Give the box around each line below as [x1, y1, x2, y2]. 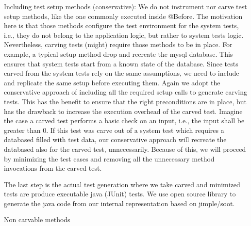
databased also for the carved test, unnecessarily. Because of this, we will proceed [4, 144, 246, 154]
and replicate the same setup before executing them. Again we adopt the [4, 77, 220, 87]
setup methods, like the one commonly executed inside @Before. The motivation [4, 11, 243, 21]
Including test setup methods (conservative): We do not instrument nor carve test [4, 1, 247, 11]
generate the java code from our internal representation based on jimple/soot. [4, 198, 235, 208]
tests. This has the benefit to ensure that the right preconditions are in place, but [4, 96, 247, 106]
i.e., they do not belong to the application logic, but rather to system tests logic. [4, 30, 244, 40]
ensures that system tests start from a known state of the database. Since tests [4, 58, 238, 68]
